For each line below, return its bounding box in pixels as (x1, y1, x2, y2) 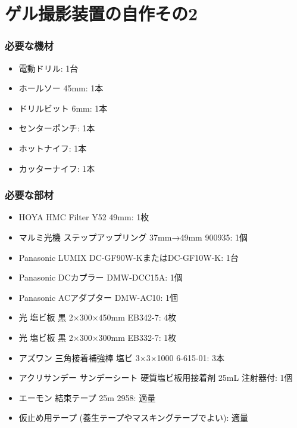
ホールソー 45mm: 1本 (18, 82, 104, 94)
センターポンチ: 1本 (18, 122, 95, 134)
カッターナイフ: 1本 (18, 162, 95, 174)
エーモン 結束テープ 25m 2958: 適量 (18, 391, 156, 404)
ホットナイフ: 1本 (18, 141, 87, 154)
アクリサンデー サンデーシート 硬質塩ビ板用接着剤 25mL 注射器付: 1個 (18, 371, 293, 384)
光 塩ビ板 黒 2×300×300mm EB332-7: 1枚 (18, 331, 177, 343)
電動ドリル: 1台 (18, 61, 79, 74)
